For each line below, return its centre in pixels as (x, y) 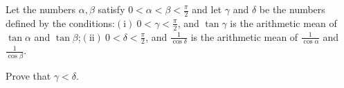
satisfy (111, 9)
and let (207, 9)
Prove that (28, 75)
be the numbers (292, 9)
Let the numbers (41, 9)
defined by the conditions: (60, 23)
